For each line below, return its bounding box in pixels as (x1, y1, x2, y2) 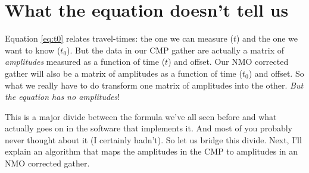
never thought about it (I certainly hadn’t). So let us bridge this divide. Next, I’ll (5, 133, 302, 146)
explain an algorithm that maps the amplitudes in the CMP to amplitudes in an (5, 145, 298, 158)
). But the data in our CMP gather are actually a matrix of (67, 43, 285, 56)
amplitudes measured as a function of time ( (5, 55, 166, 68)
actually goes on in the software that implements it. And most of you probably (5, 122, 292, 134)
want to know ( (5, 43, 61, 56)
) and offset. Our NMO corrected (168, 55, 289, 68)
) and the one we (236, 32, 298, 45)
